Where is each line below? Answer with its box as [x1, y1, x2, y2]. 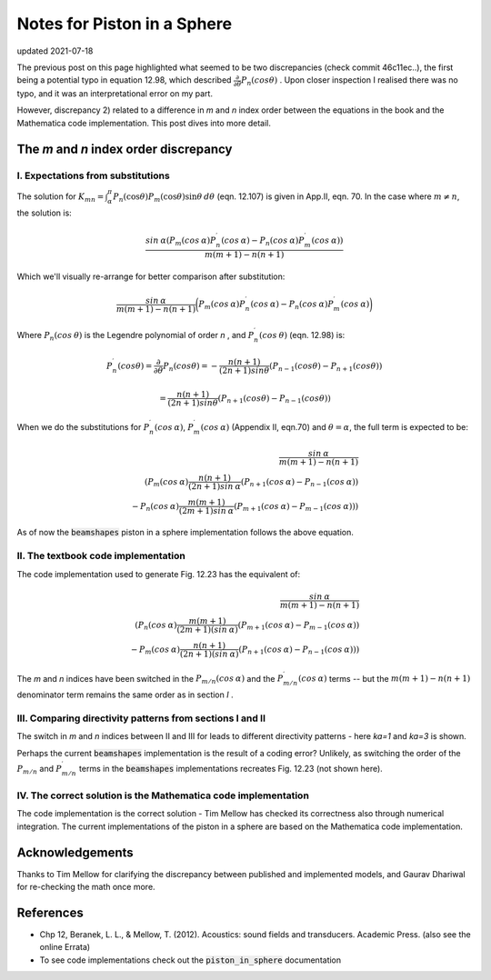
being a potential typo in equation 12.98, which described [16, 75, 232, 85]
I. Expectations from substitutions [16, 169, 170, 182]
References [16, 905, 84, 920]
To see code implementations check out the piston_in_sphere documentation [39, 955, 342, 965]
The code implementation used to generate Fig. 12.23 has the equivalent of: [16, 568, 301, 579]
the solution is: [16, 207, 72, 218]
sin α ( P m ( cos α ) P [145, 235, 216, 247]
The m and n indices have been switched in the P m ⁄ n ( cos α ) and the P [16, 673, 284, 686]
